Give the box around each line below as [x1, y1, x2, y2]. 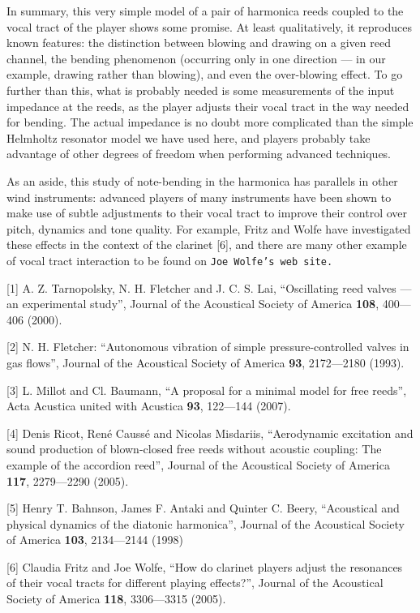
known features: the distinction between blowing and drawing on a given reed [6, 34, 391, 51]
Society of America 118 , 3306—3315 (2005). [6, 590, 226, 607]
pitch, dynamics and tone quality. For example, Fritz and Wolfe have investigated [6, 220, 411, 237]
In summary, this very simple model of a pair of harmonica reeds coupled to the [6, 2, 404, 19]
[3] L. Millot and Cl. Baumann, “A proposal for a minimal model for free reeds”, [6, 381, 407, 398]
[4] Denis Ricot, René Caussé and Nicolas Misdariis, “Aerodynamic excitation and [6, 424, 414, 441]
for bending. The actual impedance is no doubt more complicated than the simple [6, 114, 414, 131]
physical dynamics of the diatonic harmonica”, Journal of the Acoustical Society [6, 515, 405, 532]
